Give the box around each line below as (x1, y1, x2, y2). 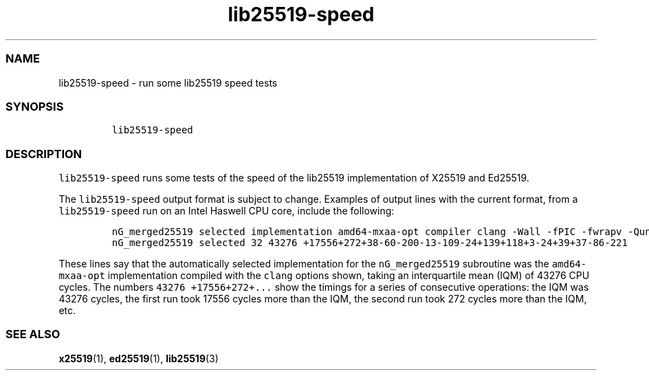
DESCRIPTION (5, 146, 82, 161)
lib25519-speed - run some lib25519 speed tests (58, 76, 278, 89)
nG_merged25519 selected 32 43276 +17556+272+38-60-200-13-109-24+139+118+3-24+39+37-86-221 (111, 237, 628, 248)
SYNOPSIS (5, 99, 64, 113)
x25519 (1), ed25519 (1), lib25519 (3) (58, 352, 219, 364)
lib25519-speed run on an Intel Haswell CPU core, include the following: (58, 205, 395, 217)
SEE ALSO (5, 327, 60, 342)
